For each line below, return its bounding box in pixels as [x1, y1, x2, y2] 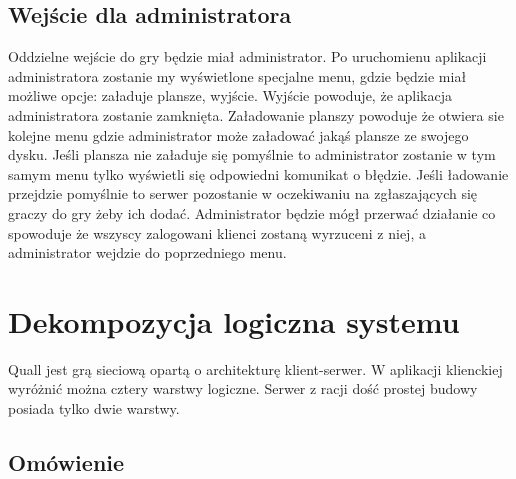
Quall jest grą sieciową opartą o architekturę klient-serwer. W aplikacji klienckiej [8, 358, 503, 379]
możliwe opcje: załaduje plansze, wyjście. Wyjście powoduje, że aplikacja [8, 85, 452, 106]
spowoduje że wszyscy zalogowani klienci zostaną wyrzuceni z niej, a [8, 222, 426, 243]
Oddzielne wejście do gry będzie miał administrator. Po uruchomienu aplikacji [8, 46, 487, 67]
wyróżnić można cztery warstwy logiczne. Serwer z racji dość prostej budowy [8, 378, 478, 399]
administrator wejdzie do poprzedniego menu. [8, 242, 287, 263]
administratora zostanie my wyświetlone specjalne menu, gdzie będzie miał [8, 65, 467, 86]
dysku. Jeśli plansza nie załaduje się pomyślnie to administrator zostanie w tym [8, 144, 496, 165]
